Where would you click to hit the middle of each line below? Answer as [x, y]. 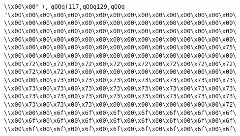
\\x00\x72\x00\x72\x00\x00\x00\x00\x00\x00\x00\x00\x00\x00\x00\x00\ [120, 72]
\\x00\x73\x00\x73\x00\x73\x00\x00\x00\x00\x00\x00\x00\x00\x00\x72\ [120, 104]
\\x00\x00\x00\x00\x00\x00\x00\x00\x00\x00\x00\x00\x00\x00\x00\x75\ [120, 48]
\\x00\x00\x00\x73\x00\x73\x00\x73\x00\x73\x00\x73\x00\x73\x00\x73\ [120, 80]
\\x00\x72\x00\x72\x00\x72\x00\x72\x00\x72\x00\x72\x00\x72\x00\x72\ [120, 64]
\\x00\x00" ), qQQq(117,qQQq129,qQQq [64, 7]
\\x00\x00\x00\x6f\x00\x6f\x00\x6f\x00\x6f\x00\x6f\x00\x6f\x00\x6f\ [120, 113]
